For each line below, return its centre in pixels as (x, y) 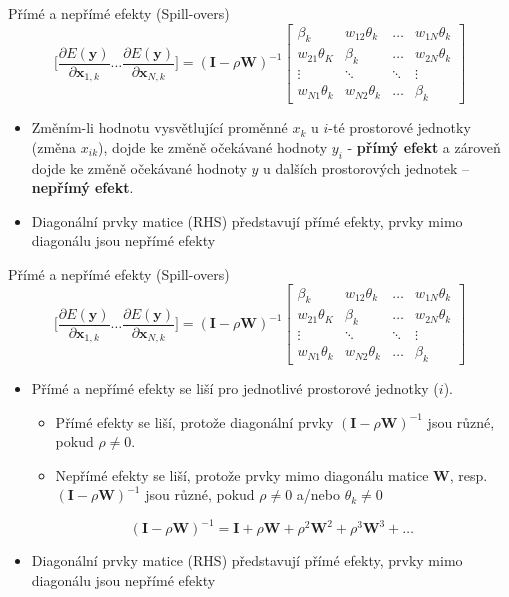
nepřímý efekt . (82, 187)
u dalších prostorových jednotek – (366, 167)
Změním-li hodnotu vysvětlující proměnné (159, 127)
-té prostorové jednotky (399, 127)
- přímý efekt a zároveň (424, 146)
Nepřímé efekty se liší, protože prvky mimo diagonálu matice (242, 474)
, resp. (468, 474)
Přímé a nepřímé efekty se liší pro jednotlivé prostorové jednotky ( (235, 388)
